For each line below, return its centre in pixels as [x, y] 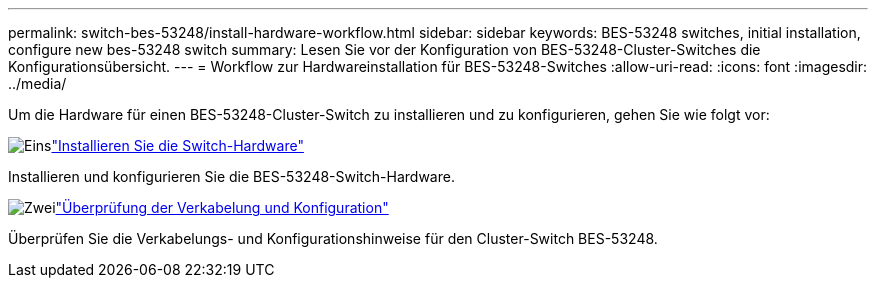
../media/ [37, 83]
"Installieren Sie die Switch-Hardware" [177, 145]
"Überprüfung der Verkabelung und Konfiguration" [222, 207]
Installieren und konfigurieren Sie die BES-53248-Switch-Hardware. [231, 176]
